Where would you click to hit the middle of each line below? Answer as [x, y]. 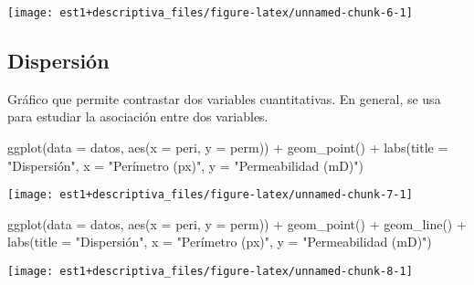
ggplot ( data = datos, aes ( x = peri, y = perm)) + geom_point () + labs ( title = [228, 148]
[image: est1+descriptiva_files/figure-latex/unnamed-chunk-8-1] [210, 272]
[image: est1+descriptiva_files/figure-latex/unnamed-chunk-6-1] [210, 13]
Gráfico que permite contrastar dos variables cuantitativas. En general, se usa [224, 98]
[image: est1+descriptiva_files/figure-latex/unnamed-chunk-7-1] [210, 195]
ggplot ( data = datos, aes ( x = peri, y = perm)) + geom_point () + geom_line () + [237, 223]
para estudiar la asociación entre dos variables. [138, 116]
